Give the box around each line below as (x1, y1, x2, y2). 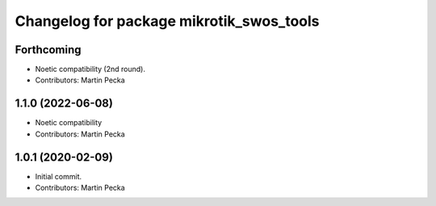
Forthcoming (15, 43, 82, 57)
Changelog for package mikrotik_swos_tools (15, 12, 320, 30)
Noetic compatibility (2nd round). (35, 65, 145, 74)
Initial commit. (35, 171, 82, 181)
